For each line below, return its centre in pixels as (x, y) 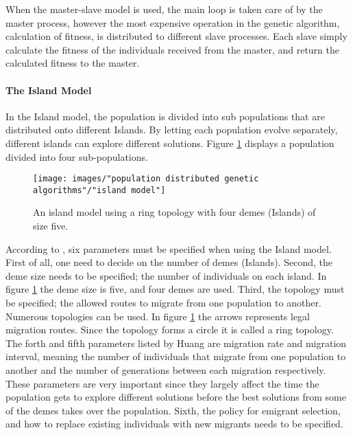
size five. (51, 226)
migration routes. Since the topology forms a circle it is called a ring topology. (170, 330)
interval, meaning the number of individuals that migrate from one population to (176, 356)
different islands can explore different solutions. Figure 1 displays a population (170, 143)
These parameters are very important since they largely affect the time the (162, 383)
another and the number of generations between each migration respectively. (166, 369)
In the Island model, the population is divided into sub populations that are (165, 116)
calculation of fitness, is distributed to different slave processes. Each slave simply (176, 36)
